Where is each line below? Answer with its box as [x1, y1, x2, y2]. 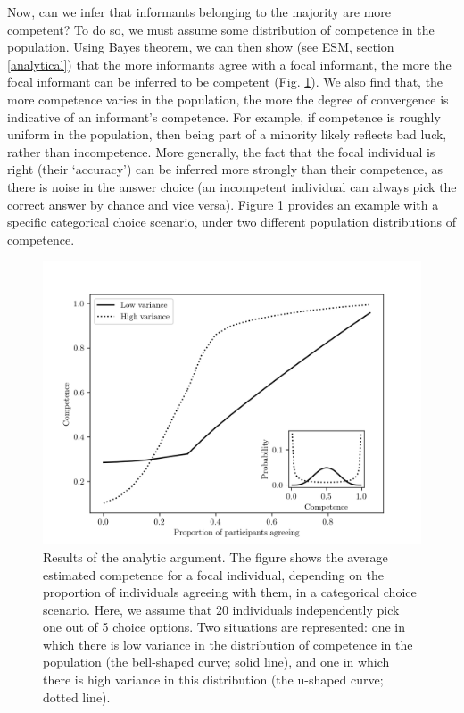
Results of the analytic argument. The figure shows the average [43, 547, 388, 566]
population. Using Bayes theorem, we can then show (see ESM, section [7, 37, 394, 56]
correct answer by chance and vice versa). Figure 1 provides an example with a [7, 195, 439, 213]
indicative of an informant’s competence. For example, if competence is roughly [7, 107, 441, 126]
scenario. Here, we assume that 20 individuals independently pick [43, 600, 400, 618]
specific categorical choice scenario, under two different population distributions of [7, 212, 456, 231]
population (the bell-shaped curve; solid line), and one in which [43, 652, 390, 671]
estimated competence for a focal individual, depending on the [43, 565, 385, 584]
